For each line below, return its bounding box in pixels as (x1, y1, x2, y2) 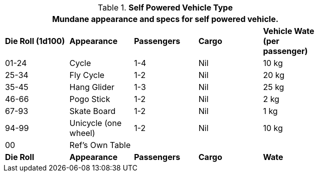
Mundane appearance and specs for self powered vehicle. (52, 14, 279, 24)
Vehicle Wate (263, 26, 314, 36)
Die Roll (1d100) (5, 36, 65, 46)
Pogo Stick (69, 94, 110, 104)
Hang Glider (69, 82, 115, 92)
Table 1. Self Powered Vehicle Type (98, 2, 233, 12)
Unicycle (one (69, 118, 122, 128)
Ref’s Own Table (69, 140, 131, 150)
